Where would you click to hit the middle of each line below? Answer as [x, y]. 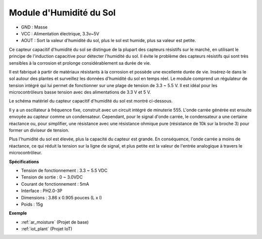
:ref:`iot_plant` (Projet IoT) [47, 229]
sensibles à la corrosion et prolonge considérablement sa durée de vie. [80, 63]
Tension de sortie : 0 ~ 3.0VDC [52, 177]
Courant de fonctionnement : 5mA [55, 184]
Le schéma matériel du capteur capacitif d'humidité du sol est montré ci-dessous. [91, 101]
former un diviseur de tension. [39, 130]
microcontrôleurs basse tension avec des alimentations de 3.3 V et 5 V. [80, 92]
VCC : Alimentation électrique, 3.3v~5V [60, 33]
